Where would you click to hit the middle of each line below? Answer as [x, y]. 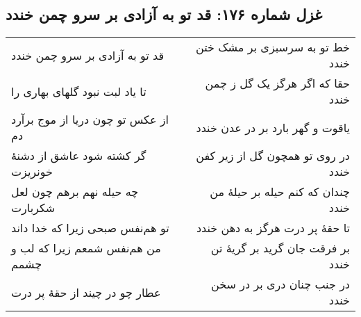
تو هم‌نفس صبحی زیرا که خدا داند [90, 228]
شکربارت [33, 208]
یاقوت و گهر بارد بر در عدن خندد [273, 127]
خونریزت [32, 172]
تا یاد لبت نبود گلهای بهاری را [79, 91]
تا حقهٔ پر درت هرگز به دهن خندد [273, 228]
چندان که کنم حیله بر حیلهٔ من [280, 192]
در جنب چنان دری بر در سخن [280, 284]
